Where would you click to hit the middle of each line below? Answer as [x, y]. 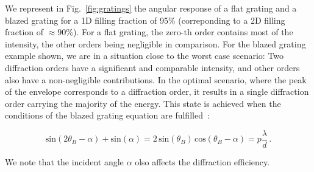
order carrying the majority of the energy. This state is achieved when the [143, 103]
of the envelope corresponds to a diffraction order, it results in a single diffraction [157, 91]
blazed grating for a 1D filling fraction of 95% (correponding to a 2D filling [145, 20]
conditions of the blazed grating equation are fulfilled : [107, 115]
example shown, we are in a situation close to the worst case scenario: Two [145, 56]
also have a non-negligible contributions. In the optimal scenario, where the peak [156, 79]
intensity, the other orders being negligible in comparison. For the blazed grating [155, 43]
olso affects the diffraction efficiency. [202, 162]
